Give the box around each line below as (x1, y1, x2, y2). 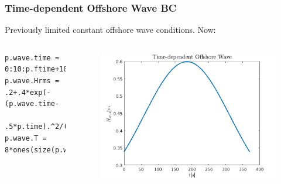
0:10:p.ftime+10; (5, 65, 72, 74)
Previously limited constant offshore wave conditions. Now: (5, 23, 216, 36)
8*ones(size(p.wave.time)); (5, 145, 114, 154)
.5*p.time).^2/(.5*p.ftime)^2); (5, 122, 131, 131)
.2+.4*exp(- (5, 88, 51, 97)
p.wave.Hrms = (5, 77, 60, 85)
